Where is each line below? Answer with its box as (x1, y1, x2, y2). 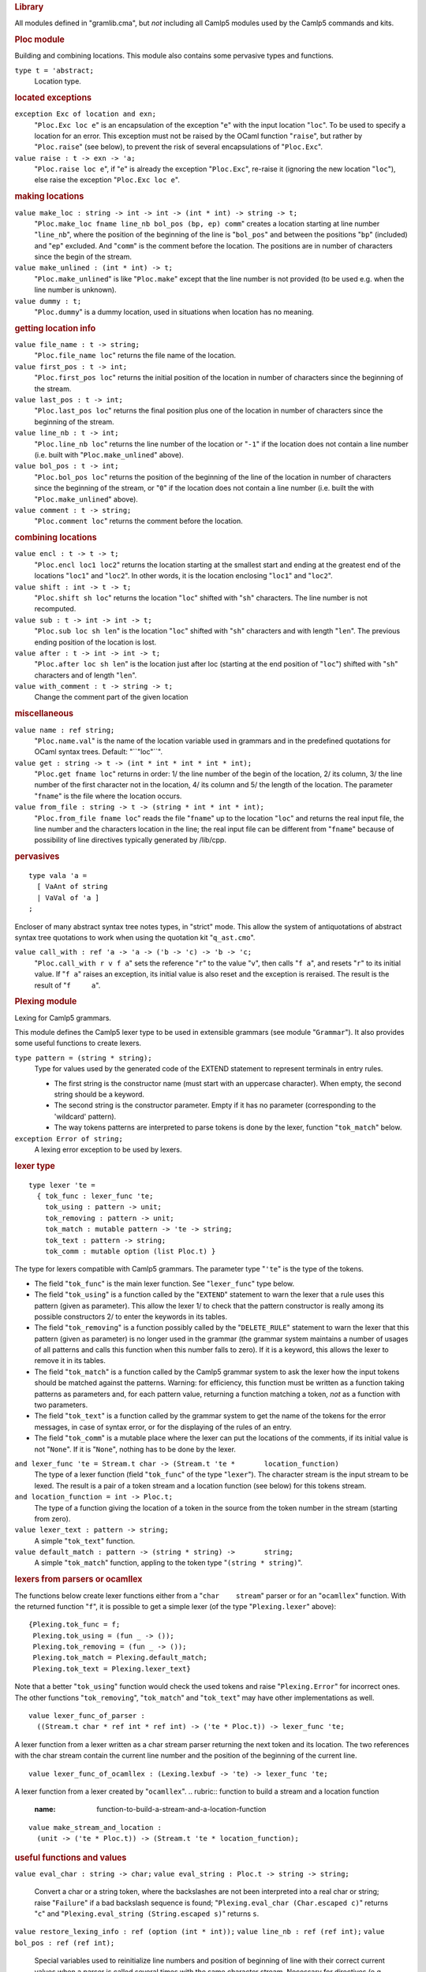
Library (14, 2, 44, 12)
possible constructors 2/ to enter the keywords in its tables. (34, 1312, 228, 1321)
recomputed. (34, 604, 77, 614)
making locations (14, 191, 84, 202)
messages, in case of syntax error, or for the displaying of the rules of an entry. (34, 1422, 292, 1432)
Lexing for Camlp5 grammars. (14, 1013, 112, 1022)
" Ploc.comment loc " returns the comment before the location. (34, 517, 244, 526)
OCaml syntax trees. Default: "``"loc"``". (34, 747, 163, 756)
